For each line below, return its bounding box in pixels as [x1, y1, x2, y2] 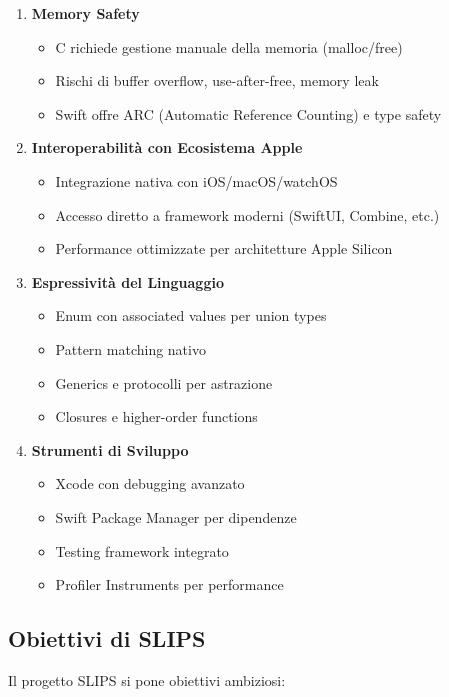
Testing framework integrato [55, 540, 229, 561]
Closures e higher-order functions [55, 406, 258, 427]
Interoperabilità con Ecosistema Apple [31, 137, 303, 158]
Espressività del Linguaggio [31, 271, 224, 292]
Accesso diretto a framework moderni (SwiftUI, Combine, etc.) [55, 204, 440, 225]
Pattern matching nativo [55, 338, 206, 359]
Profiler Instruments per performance [55, 574, 284, 595]
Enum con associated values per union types [55, 305, 327, 326]
